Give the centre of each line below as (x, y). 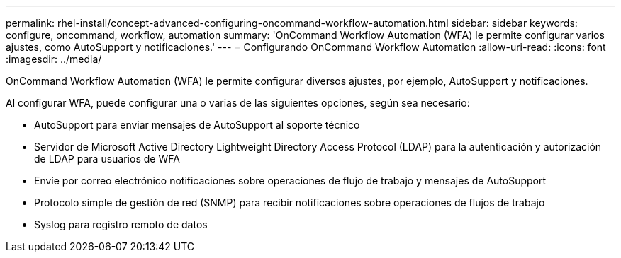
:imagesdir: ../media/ (54, 59)
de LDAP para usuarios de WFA (107, 159)
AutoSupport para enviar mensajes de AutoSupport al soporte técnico (197, 125)
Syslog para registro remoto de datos (121, 224)
